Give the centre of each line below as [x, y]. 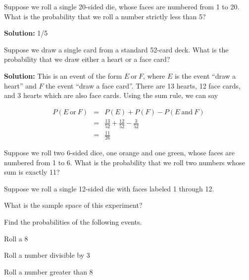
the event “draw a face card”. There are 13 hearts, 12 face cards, [143, 85]
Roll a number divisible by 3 [47, 255]
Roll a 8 [16, 238]
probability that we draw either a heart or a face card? [87, 59]
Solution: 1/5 [26, 33]
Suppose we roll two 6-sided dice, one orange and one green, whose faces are [119, 153]
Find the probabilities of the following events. [73, 221]
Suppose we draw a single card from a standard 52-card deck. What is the [116, 49]
